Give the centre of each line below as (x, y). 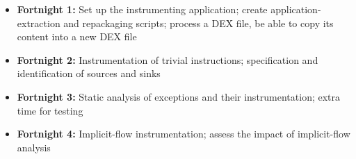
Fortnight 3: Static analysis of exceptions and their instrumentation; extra (179, 96)
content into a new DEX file (77, 36)
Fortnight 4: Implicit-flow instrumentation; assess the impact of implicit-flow (184, 134)
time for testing (50, 110)
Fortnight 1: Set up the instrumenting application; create (142, 9)
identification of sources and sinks (89, 73)
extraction (39, 23)
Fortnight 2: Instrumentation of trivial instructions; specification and (168, 59)
